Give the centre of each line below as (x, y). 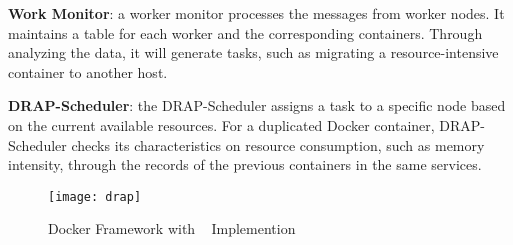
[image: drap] (95, 196)
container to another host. (88, 71)
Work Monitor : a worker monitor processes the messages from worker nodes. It (256, 13)
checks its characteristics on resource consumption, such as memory (278, 144)
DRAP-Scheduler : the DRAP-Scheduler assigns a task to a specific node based (257, 105)
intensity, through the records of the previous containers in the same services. (245, 164)
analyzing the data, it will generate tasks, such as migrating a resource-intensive (253, 52)
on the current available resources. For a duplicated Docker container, (221, 124)
